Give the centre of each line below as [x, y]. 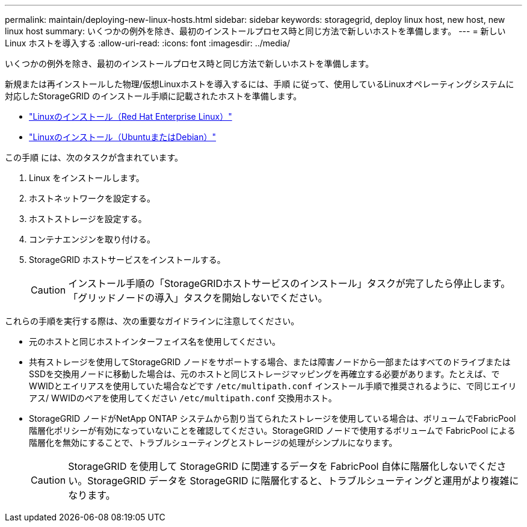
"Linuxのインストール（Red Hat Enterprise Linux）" [131, 116]
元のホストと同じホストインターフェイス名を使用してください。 [155, 341]
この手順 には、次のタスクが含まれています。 [94, 157]
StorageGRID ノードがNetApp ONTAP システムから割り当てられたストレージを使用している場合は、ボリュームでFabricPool [273, 418]
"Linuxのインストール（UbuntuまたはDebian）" [123, 137]
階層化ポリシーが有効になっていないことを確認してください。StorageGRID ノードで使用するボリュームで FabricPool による [272, 430]
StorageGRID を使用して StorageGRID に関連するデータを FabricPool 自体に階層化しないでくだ [282, 466]
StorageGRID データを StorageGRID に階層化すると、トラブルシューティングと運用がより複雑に [303, 481]
